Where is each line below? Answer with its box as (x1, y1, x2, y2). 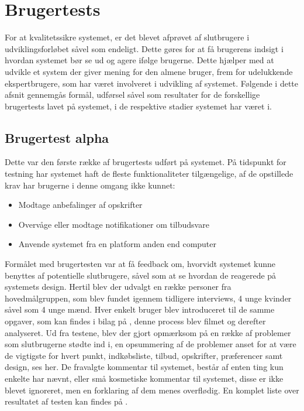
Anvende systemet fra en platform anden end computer (18, 238, 217, 250)
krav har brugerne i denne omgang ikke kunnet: (5, 179, 175, 191)
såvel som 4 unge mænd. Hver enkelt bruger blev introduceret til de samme (5, 303, 275, 316)
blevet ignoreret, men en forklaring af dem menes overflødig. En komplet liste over (5, 383, 299, 396)
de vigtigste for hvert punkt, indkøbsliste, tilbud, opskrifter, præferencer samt (5, 349, 283, 361)
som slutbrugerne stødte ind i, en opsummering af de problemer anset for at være (5, 338, 296, 350)
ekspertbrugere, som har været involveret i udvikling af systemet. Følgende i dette (5, 77, 299, 89)
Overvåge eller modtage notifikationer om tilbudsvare (18, 218, 209, 230)
